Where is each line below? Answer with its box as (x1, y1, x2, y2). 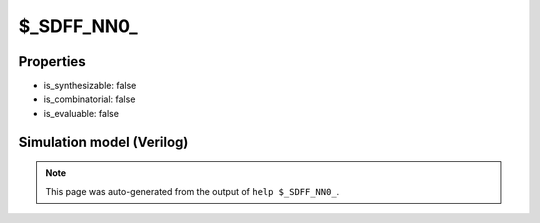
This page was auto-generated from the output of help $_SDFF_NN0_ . (45, 185, 340, 197)
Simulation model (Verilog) (18, 133, 189, 150)
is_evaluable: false (43, 107, 120, 119)
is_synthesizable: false (43, 80, 137, 92)
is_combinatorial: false (43, 93, 136, 105)
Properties (18, 53, 86, 70)
